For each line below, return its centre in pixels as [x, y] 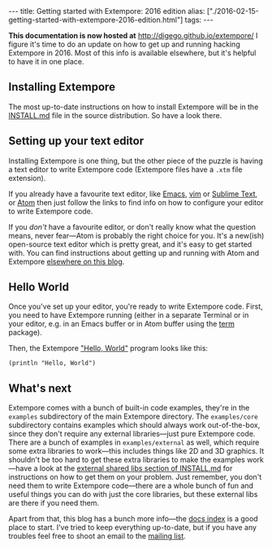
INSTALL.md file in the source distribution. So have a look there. [115, 115]
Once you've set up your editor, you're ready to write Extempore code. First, [136, 306]
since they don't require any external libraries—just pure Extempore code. [132, 434]
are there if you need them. [54, 503]
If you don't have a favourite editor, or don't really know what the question [132, 226]
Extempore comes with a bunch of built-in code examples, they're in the [129, 408]
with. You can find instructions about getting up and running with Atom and [134, 253]
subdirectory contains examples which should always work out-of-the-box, [134, 425]
